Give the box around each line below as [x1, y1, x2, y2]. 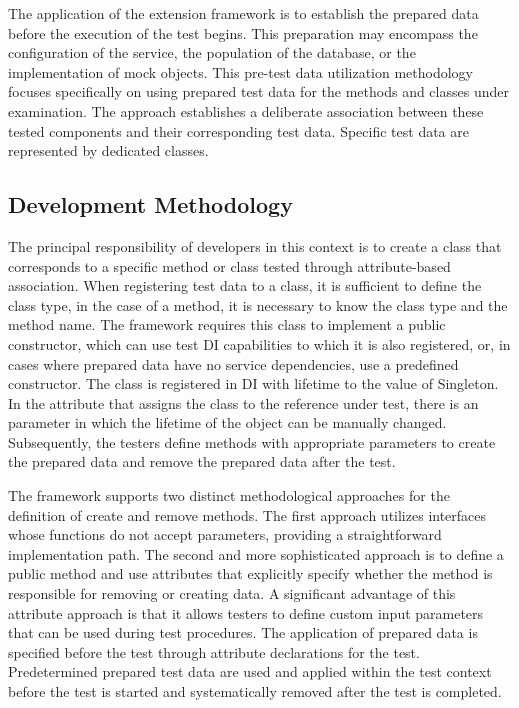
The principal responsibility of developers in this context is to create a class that [8, 235, 502, 256]
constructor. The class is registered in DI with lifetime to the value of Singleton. [8, 373, 499, 394]
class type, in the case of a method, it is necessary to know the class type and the [8, 294, 508, 315]
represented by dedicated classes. [8, 140, 209, 161]
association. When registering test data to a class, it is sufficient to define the [8, 275, 482, 296]
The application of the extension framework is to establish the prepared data [8, 3, 479, 23]
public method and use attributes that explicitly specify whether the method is [8, 563, 493, 584]
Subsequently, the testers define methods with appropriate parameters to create [8, 431, 496, 452]
